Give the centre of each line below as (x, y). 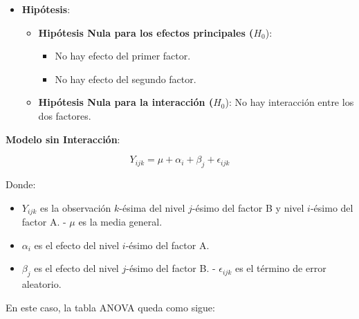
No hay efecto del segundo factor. (126, 79)
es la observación (75, 207)
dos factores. (65, 115)
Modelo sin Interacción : (63, 139)
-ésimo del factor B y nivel (248, 207)
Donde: (21, 184)
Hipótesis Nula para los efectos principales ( (146, 32)
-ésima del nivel (152, 207)
